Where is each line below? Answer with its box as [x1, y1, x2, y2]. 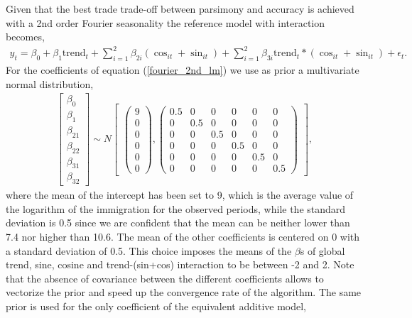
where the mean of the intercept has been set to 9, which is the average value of [6, 187, 354, 202]
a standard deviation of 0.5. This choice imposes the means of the [6, 243, 292, 258]
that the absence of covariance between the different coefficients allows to [6, 270, 324, 285]
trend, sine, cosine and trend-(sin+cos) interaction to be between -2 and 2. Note [6, 257, 354, 272]
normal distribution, [6, 76, 94, 91]
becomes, [6, 29, 45, 44]
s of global [300, 243, 345, 258]
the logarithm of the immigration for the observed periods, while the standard [6, 201, 346, 216]
